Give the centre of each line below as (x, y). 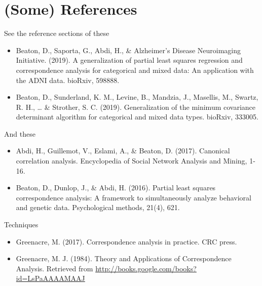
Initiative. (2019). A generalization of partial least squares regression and (129, 60)
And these (20, 133)
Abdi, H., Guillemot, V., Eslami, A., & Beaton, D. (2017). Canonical (123, 151)
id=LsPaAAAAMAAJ (50, 278)
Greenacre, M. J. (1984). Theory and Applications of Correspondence (124, 258)
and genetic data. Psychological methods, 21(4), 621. (98, 207)
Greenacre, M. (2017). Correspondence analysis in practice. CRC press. (126, 241)
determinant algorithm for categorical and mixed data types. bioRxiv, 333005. (137, 117)
